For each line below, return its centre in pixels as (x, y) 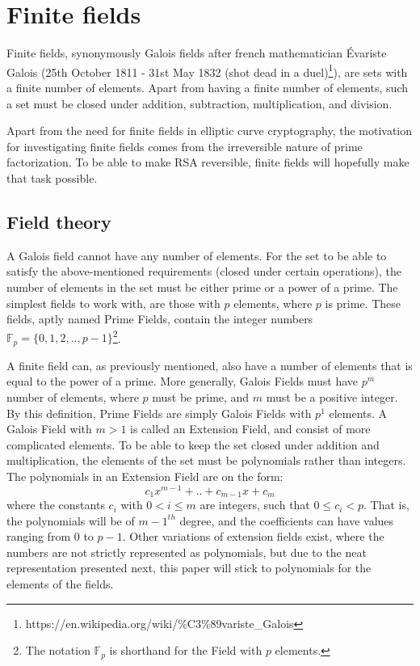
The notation (58, 650)
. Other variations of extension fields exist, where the (253, 536)
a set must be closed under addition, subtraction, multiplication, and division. (199, 103)
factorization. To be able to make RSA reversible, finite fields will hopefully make (208, 162)
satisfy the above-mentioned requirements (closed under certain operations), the (204, 271)
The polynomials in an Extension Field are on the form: (145, 476)
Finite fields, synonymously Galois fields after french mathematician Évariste (197, 53)
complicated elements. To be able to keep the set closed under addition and (193, 444)
